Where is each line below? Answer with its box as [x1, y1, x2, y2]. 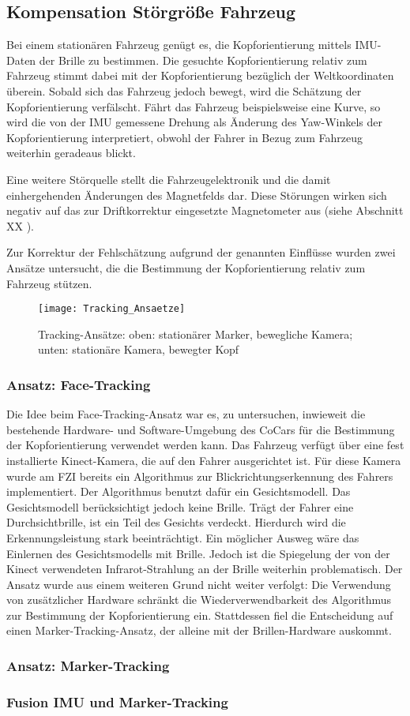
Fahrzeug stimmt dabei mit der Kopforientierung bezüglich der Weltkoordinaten [6, 67, 394, 84]
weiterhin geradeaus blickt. [6, 144, 136, 161]
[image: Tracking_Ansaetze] [38, 303, 186, 315]
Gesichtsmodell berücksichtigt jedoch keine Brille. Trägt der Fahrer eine [6, 498, 354, 515]
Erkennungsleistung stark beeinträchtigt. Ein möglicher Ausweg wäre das [6, 529, 359, 545]
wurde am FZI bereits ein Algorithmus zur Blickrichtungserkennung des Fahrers [6, 467, 393, 484]
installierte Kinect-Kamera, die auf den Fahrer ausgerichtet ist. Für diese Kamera [6, 452, 401, 468]
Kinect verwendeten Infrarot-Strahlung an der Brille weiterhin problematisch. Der [6, 560, 403, 577]
